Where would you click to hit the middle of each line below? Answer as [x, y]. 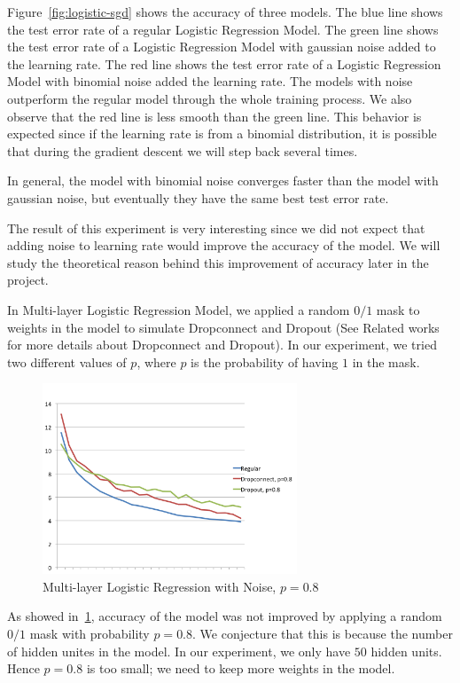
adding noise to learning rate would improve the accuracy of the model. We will [224, 245]
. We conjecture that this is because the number [323, 634]
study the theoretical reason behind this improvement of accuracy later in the [218, 262]
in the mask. [386, 361]
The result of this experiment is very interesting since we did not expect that [216, 228]
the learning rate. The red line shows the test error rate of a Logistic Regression [224, 63]
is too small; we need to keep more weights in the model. [241, 668]
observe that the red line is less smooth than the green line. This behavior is [214, 116]
